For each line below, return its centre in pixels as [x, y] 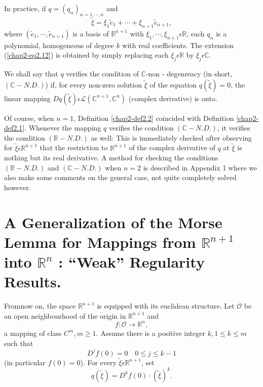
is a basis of [91, 33]
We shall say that [31, 73]
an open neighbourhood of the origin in [65, 315]
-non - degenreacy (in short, [189, 73]
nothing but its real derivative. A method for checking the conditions [111, 158]
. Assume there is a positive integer [151, 333]
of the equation [173, 84]
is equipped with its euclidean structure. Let [166, 306]
